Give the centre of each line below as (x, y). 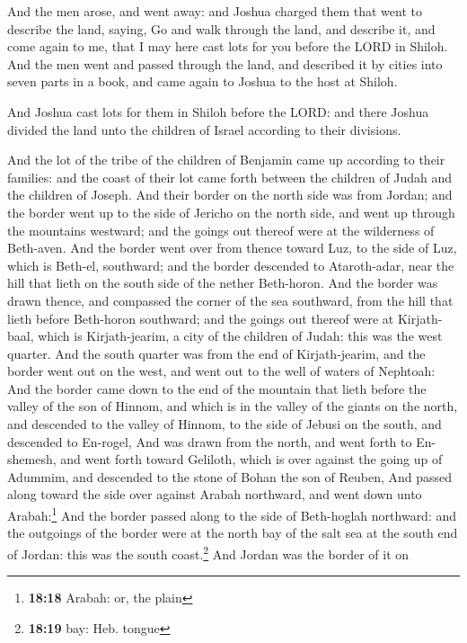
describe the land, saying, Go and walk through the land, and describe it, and (221, 28)
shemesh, (32, 459)
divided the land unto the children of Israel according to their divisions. (204, 129)
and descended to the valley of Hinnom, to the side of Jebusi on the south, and (225, 424)
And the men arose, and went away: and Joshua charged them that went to (215, 11)
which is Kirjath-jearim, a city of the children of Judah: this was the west (240, 336)
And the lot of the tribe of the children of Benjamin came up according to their (226, 160)
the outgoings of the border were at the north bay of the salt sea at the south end (233, 533)
